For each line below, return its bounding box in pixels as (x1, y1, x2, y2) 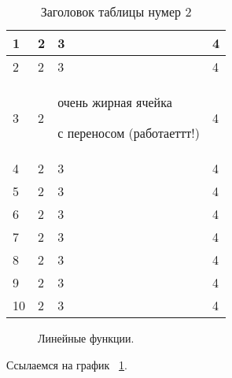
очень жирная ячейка (57, 93, 172, 111)
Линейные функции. (38, 330, 134, 346)
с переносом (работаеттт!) (57, 124, 200, 142)
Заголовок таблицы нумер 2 (40, 2, 192, 20)
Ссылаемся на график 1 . (6, 356, 127, 372)
